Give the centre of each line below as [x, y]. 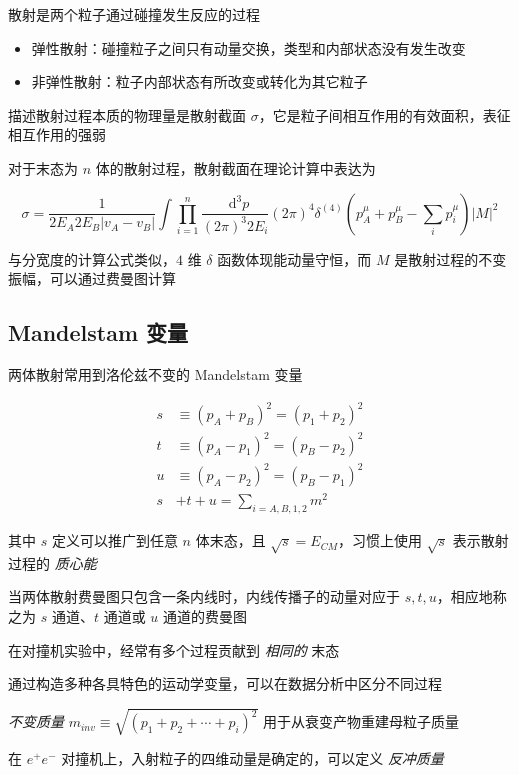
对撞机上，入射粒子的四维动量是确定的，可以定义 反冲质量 [252, 758]
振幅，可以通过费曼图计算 [92, 278]
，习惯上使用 [379, 540]
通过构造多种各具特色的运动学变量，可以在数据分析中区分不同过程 [225, 683]
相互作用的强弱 [57, 134]
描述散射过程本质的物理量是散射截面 [127, 114]
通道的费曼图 [204, 616]
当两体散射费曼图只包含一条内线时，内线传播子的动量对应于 [204, 596]
